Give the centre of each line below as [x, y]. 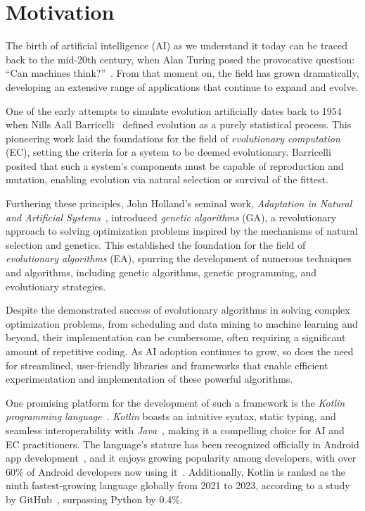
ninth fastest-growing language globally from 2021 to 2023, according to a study [178, 485]
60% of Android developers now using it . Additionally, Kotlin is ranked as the [176, 471]
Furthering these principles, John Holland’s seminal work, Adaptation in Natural [179, 203]
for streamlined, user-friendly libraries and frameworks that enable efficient [167, 365]
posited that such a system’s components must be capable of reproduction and [175, 165]
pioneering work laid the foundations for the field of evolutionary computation [173, 138]
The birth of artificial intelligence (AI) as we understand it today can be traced [177, 45]
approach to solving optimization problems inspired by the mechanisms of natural [182, 231]
